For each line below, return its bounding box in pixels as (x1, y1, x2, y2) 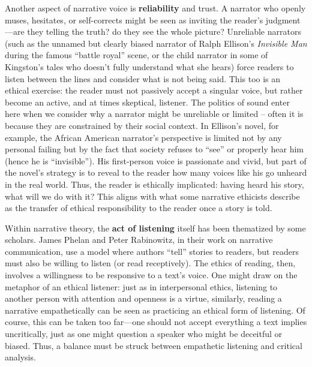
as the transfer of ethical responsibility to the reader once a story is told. (5, 201, 272, 214)
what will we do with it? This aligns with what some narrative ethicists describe (5, 189, 300, 202)
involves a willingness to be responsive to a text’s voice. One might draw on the (5, 269, 298, 281)
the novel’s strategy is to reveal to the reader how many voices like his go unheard (5, 166, 307, 179)
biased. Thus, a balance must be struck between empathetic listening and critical (5, 339, 302, 351)
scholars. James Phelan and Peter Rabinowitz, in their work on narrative (5, 233, 273, 246)
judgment (265, 13, 301, 26)
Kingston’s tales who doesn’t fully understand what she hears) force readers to (5, 60, 294, 73)
